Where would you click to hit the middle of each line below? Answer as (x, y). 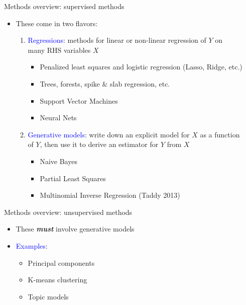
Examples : (32, 245)
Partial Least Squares (73, 178)
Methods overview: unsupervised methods (68, 212)
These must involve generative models (75, 229)
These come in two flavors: (57, 23)
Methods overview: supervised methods (64, 6)
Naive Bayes (58, 161)
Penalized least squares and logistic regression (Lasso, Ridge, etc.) (141, 67)
